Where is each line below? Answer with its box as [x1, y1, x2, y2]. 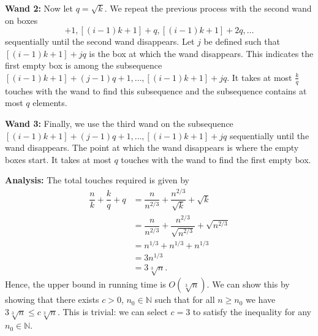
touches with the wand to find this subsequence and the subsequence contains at [5, 84, 307, 97]
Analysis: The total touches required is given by [5, 174, 189, 186]
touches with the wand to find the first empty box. [121, 153, 311, 166]
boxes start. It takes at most [5, 153, 112, 166]
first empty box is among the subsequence [5, 59, 162, 72]
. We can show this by [206, 278, 290, 291]
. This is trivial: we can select [57, 305, 168, 318]
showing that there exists [5, 293, 99, 306]
